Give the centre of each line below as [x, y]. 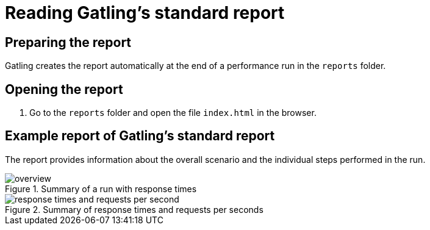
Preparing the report [68, 42]
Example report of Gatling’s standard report [140, 136]
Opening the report [64, 89]
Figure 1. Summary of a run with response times [101, 189]
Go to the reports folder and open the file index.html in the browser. [173, 113]
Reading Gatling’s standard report [145, 13]
